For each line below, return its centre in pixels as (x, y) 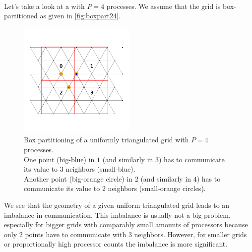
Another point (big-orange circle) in (78, 178)
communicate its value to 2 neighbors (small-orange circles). (115, 188)
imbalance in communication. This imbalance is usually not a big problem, (117, 215)
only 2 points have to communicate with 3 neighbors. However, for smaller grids (126, 234)
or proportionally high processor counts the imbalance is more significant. (116, 244)
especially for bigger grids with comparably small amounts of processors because (126, 224)
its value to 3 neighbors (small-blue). (80, 169)
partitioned (21, 16)
